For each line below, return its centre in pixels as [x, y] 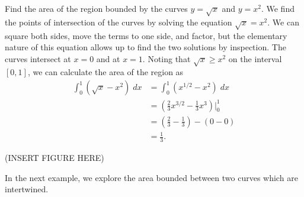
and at [108, 58]
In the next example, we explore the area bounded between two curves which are [151, 177]
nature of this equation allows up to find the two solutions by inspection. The [145, 47]
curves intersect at [38, 58]
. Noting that [167, 58]
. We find [278, 8]
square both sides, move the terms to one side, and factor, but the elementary [146, 35]
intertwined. [27, 189]
